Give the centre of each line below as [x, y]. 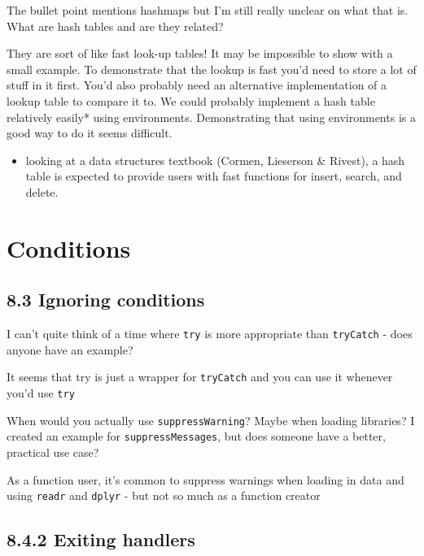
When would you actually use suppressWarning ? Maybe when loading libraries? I [211, 420]
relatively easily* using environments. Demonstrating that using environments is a [211, 117]
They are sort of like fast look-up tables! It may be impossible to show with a [200, 53]
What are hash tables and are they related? [115, 26]
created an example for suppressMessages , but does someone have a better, [196, 436]
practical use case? [53, 452]
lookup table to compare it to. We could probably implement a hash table [191, 100]
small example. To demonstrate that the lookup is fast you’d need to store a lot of [212, 69]
